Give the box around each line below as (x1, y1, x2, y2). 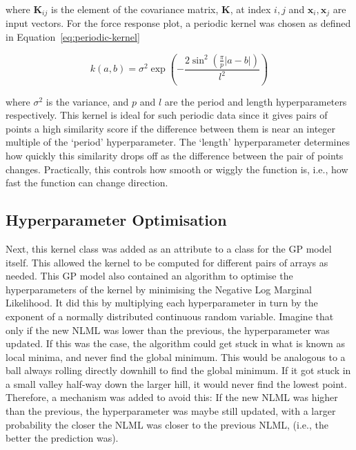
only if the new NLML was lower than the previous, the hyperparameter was (6, 322, 330, 337)
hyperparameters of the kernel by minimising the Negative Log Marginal (6, 282, 312, 296)
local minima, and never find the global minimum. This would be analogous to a (6, 349, 346, 364)
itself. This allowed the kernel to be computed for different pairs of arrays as (6, 255, 328, 269)
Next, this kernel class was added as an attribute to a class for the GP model (6, 241, 332, 255)
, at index (230, 2, 271, 16)
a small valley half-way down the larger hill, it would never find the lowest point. (6, 376, 347, 391)
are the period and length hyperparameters (164, 94, 347, 108)
